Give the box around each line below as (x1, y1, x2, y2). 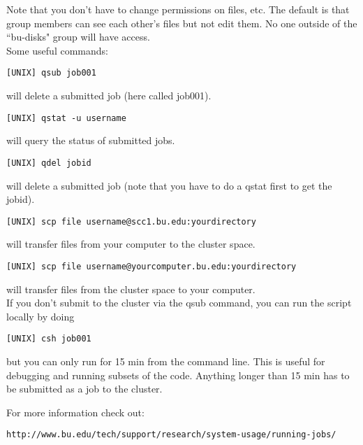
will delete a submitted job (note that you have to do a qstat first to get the (6, 178, 332, 192)
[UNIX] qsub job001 (6, 68, 96, 78)
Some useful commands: (6, 43, 108, 57)
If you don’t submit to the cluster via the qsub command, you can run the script (6, 295, 352, 310)
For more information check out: (6, 404, 145, 419)
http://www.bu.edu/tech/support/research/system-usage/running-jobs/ (6, 430, 336, 440)
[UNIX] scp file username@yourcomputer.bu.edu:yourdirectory (6, 261, 297, 271)
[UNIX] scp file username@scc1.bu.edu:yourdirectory (6, 216, 256, 227)
